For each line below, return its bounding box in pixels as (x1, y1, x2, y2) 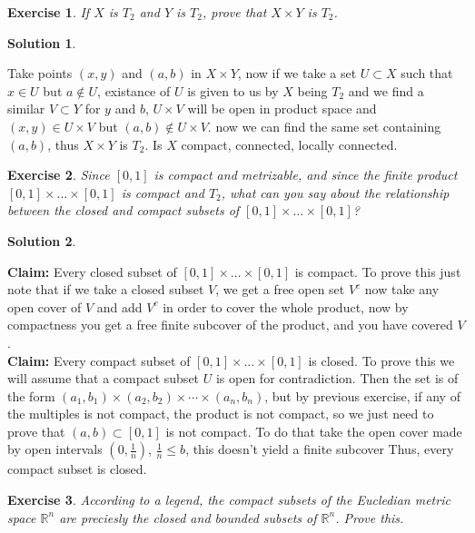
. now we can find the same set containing (207, 116, 441, 135)
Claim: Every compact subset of (7, 350, 191, 370)
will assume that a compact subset (7, 369, 200, 388)
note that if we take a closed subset (7, 280, 204, 299)
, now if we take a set (237, 64, 357, 83)
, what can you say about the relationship (221, 183, 450, 202)
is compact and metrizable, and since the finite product (153, 165, 458, 184)
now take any (364, 280, 440, 299)
